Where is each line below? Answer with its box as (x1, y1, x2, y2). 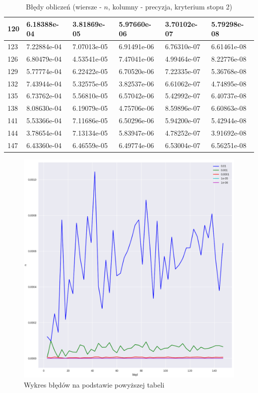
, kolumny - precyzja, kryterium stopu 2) (108, 1, 232, 11)
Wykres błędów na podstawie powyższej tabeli (24, 379, 165, 390)
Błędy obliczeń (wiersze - (26, 1, 102, 11)
